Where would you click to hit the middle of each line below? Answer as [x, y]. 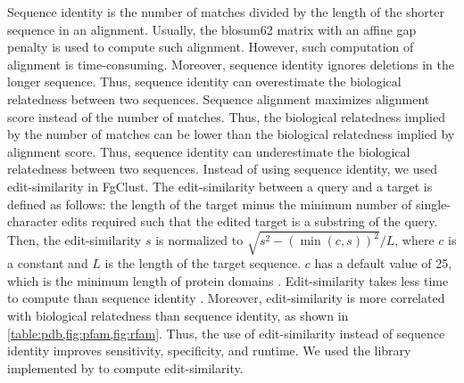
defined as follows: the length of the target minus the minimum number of [210, 204]
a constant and [48, 263]
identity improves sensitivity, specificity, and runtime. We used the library [209, 350]
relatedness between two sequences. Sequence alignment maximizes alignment [219, 98]
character [33, 221]
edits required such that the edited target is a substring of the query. [250, 221]
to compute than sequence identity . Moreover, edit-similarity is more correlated [226, 298]
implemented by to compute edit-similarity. [125, 367]
